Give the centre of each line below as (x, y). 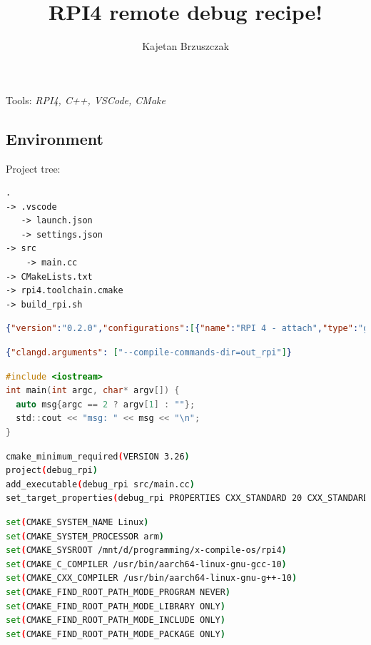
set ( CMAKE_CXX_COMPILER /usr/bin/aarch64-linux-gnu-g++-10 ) (152, 578)
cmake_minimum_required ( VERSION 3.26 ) (98, 456)
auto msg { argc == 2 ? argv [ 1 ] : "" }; (106, 404)
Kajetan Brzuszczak (185, 46)
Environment (55, 138)
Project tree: (33, 168)
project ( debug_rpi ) (52, 471)
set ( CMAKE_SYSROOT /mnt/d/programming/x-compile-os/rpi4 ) (146, 550)
